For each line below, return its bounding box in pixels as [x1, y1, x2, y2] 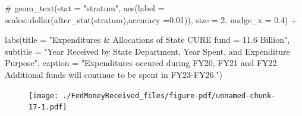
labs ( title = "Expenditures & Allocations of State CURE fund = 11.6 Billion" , [5, 33, 290, 46]
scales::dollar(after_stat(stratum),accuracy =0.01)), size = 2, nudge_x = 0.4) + [5, 13, 298, 26]
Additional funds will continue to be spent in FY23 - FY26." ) [5, 68, 222, 80]
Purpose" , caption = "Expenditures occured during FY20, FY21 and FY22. [5, 57, 279, 69]
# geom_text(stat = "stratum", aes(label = [5, 2, 165, 14]
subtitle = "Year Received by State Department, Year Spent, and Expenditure [5, 45, 290, 57]
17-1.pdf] [29, 103, 67, 112]
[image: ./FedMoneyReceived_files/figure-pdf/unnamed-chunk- [29, 91, 276, 100]
